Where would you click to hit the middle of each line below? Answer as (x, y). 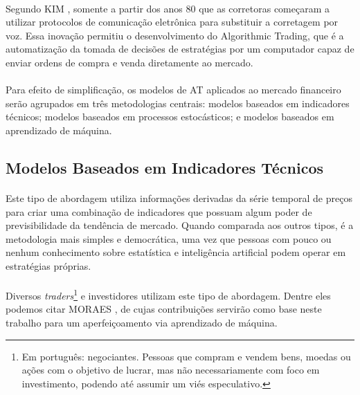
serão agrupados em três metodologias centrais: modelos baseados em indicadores (178, 103)
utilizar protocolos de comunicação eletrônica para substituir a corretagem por (172, 22)
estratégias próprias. (48, 265)
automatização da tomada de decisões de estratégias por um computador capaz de (180, 49)
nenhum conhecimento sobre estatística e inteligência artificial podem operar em (176, 252)
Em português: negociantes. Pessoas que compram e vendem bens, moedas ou (186, 356)
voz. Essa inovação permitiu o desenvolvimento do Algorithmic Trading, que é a (175, 35)
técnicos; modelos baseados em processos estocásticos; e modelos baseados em (170, 117)
